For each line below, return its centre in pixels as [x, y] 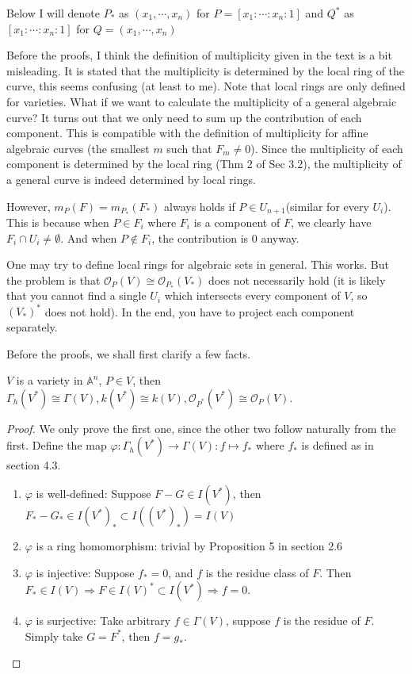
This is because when [58, 222]
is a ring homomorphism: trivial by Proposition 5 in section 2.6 [189, 546]
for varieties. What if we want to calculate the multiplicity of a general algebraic [202, 101]
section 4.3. [34, 465]
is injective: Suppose [85, 572]
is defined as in [338, 445]
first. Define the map [57, 445]
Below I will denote [53, 13]
